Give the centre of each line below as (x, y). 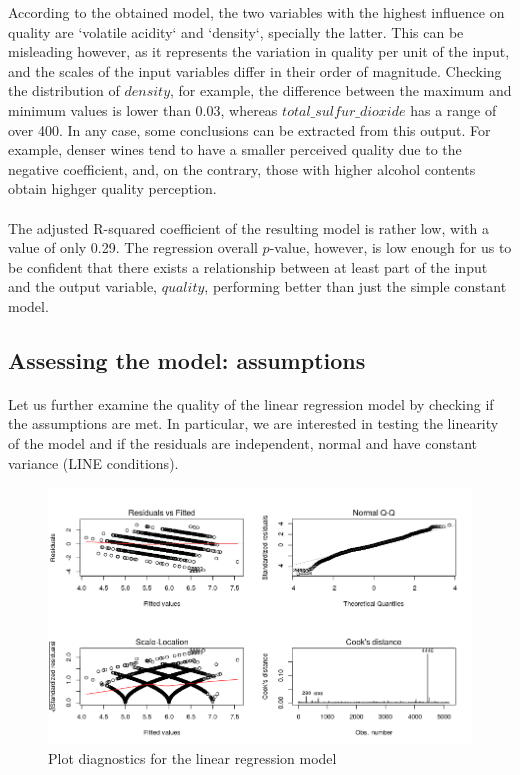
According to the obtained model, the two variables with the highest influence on (256, 12)
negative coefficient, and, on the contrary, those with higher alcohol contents (242, 168)
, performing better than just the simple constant (355, 286)
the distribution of (64, 90)
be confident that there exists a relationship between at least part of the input (248, 266)
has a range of (453, 109)
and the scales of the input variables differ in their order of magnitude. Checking (255, 70)
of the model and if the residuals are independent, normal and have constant (242, 443)
